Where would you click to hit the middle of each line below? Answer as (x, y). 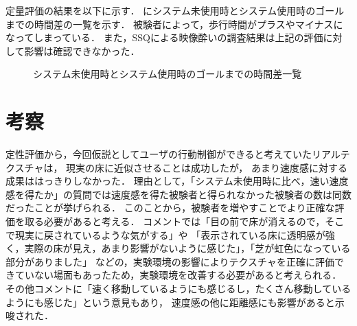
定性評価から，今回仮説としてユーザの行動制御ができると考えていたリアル (173, 154)
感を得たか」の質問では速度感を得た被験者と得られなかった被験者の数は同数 (178, 194)
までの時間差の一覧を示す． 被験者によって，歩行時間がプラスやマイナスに (174, 24)
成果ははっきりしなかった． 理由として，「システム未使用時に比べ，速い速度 (177, 181)
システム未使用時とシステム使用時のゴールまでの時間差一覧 (168, 74)
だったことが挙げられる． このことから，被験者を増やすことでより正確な (170, 208)
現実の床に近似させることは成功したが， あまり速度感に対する (207, 167)
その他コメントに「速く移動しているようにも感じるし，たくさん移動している (178, 289)
